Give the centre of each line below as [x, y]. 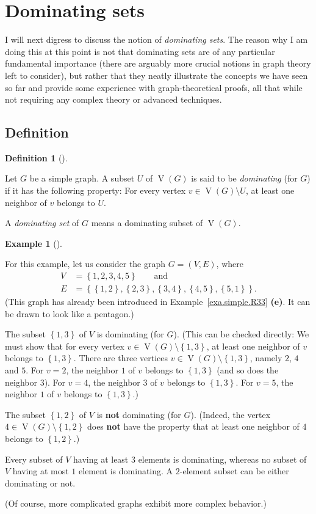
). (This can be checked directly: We [241, 334]
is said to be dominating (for [244, 178]
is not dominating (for [139, 414]
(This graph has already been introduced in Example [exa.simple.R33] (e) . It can [158, 302]
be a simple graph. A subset [82, 178]
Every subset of [34, 459]
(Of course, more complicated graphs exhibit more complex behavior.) [136, 503]
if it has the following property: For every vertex [95, 190]
